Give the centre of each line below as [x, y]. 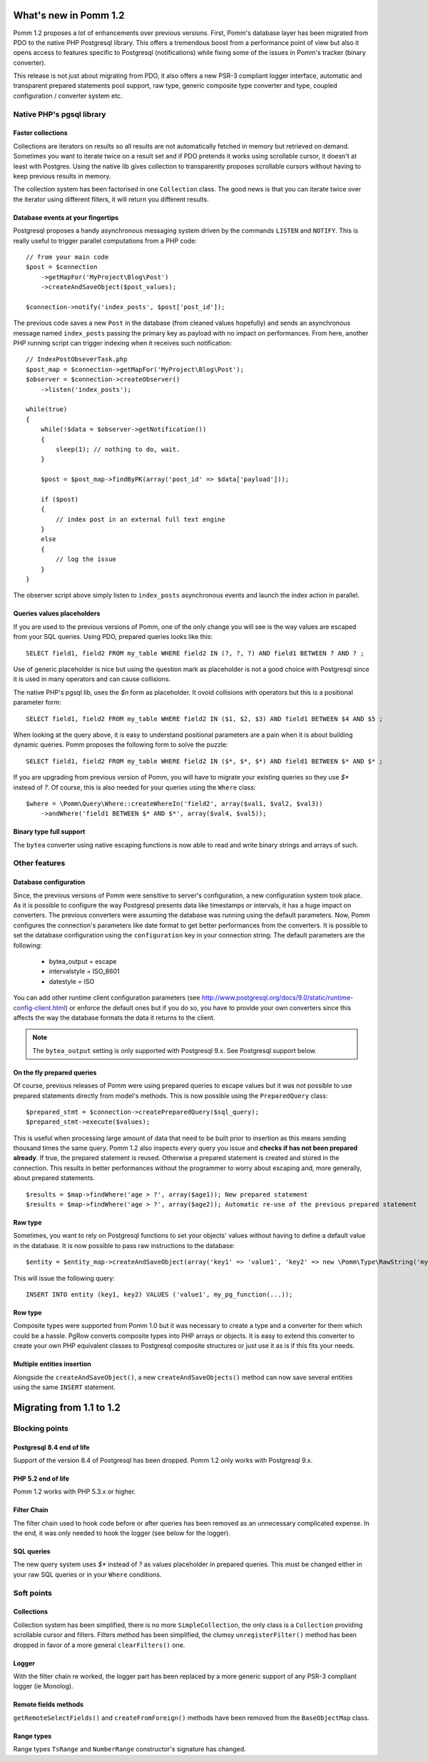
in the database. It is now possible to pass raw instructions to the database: [124, 1245]
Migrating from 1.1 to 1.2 [67, 1408]
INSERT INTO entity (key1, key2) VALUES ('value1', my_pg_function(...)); [159, 1294]
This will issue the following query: [64, 1278]
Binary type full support [49, 832]
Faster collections [40, 133]
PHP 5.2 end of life [41, 1479]
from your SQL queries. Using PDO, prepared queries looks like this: [113, 637]
